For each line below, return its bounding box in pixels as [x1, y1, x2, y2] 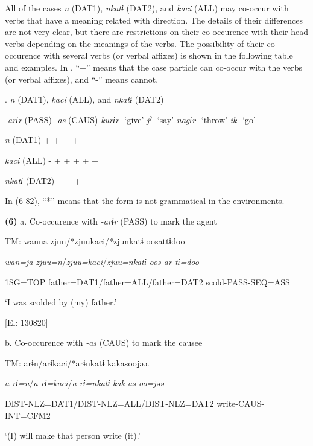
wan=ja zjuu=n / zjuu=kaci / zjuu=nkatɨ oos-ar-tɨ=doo [5, 255, 199, 267]
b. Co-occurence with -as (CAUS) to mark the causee [5, 336, 203, 349]
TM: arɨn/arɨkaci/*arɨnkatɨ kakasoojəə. [5, 356, 150, 369]
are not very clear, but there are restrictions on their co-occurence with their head [5, 25, 308, 38]
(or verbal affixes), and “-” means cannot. [5, 72, 159, 85]
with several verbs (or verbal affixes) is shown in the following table [43, 49, 293, 62]
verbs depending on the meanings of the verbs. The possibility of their [5, 37, 264, 49]
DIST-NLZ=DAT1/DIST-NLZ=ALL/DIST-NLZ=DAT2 [5, 397, 214, 410]
